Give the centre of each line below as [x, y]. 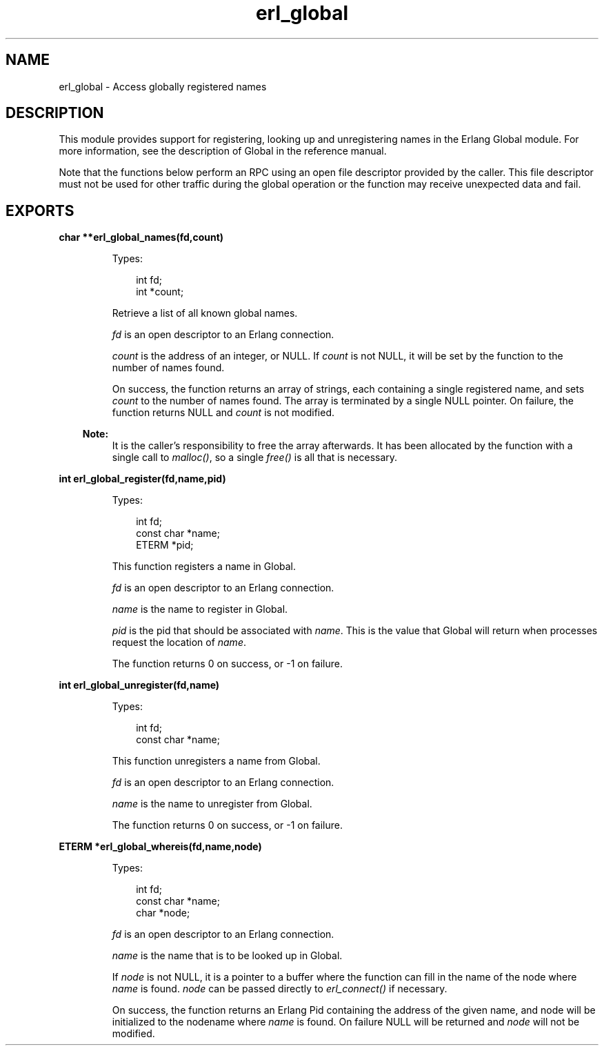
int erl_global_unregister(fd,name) [139, 685]
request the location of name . [179, 642]
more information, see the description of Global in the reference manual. [223, 151]
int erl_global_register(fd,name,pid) [142, 479]
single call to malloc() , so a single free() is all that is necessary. [255, 458]
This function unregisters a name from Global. [216, 761]
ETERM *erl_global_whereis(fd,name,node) [160, 847]
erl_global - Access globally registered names [163, 86]
